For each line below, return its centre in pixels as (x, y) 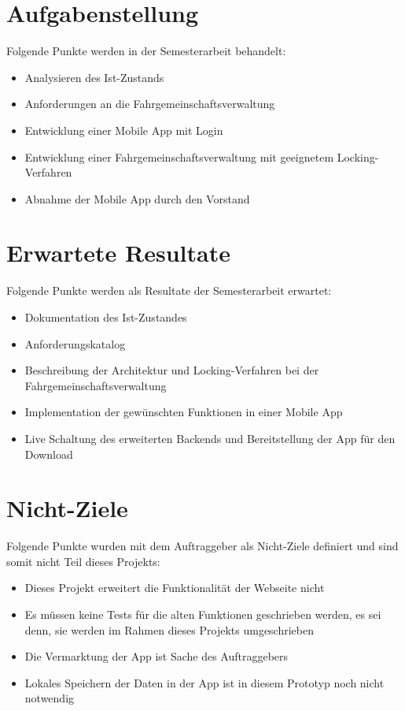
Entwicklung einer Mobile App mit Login (124, 130)
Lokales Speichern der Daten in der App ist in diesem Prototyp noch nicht (204, 682)
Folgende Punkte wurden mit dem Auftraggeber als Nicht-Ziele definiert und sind (202, 546)
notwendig (50, 698)
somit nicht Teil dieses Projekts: (83, 561)
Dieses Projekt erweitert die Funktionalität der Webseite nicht (175, 588)
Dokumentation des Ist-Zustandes (106, 317)
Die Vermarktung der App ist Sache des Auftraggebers (156, 656)
